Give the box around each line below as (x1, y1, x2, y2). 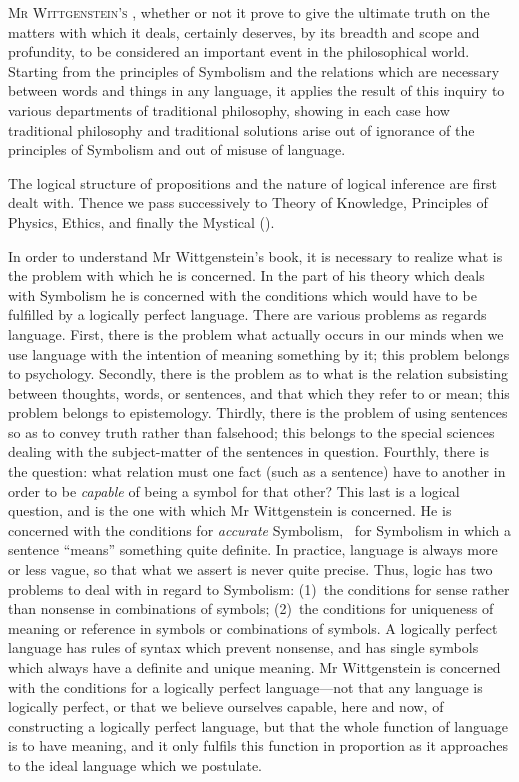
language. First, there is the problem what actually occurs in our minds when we (8, 323, 504, 344)
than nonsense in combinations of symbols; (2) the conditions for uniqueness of (8, 598, 494, 619)
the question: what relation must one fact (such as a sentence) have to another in (8, 461, 506, 482)
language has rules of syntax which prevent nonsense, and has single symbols (8, 637, 479, 658)
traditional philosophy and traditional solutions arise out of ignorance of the (8, 119, 475, 140)
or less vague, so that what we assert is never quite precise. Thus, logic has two (8, 559, 493, 580)
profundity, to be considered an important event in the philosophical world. (8, 41, 470, 62)
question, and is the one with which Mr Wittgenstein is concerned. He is (8, 500, 452, 521)
